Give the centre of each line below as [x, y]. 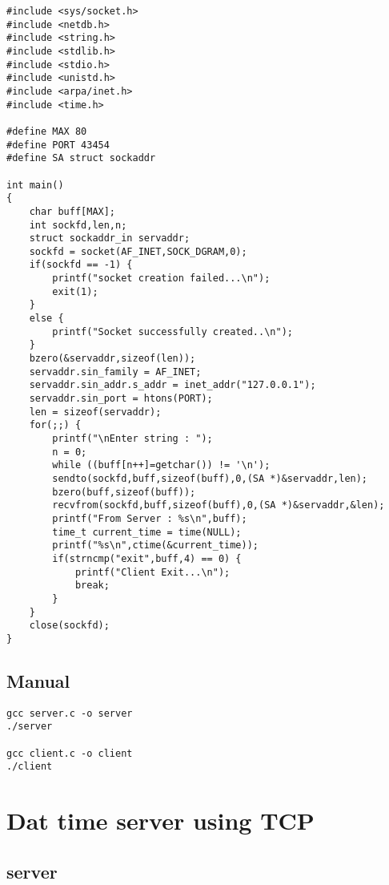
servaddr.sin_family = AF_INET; [115, 372]
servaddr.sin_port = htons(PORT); [121, 399]
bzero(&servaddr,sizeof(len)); [112, 359]
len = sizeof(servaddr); [95, 412]
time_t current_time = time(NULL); [147, 532]
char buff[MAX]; [72, 211]
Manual [38, 680]
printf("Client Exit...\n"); [152, 572]
